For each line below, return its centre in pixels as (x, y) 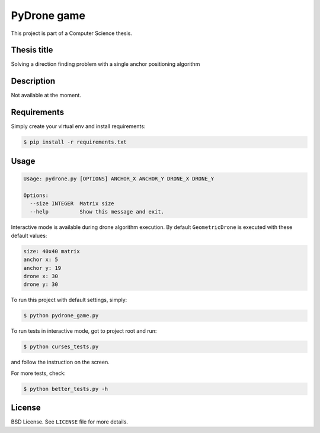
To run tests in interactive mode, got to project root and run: (84, 331)
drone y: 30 (41, 284)
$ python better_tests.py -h (66, 389)
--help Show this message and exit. (97, 212)
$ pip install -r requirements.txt (75, 142)
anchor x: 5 (41, 260)
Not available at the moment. (46, 95)
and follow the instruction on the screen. (60, 362)
